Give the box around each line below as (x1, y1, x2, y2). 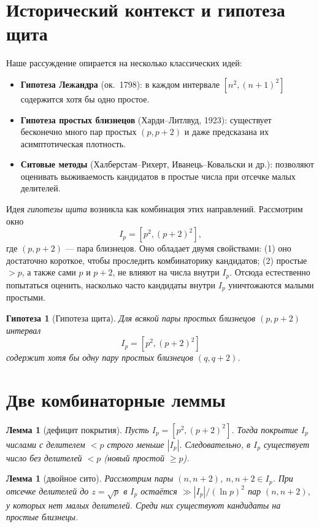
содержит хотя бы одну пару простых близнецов (6, 351, 193, 364)
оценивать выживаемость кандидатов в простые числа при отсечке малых (20, 169, 296, 182)
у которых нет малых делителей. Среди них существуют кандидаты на (6, 498, 281, 511)
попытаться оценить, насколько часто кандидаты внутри (6, 278, 216, 291)
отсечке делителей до (6, 484, 89, 497)
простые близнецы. (6, 510, 79, 523)
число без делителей (6, 451, 82, 464)
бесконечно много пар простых (20, 125, 137, 138)
